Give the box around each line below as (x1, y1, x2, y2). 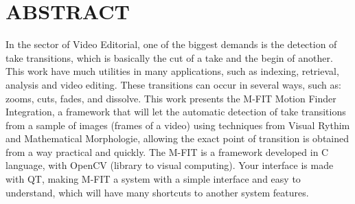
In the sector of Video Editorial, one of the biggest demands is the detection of (5, 37, 337, 52)
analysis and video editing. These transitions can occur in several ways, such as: (5, 77, 341, 91)
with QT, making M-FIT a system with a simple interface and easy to (5, 172, 301, 186)
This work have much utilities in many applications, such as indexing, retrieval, (5, 64, 339, 78)
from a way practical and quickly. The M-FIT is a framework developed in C (5, 144, 329, 159)
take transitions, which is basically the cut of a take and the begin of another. (5, 50, 333, 65)
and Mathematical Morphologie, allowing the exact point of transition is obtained (5, 131, 350, 146)
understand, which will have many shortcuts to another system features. (5, 185, 309, 199)
